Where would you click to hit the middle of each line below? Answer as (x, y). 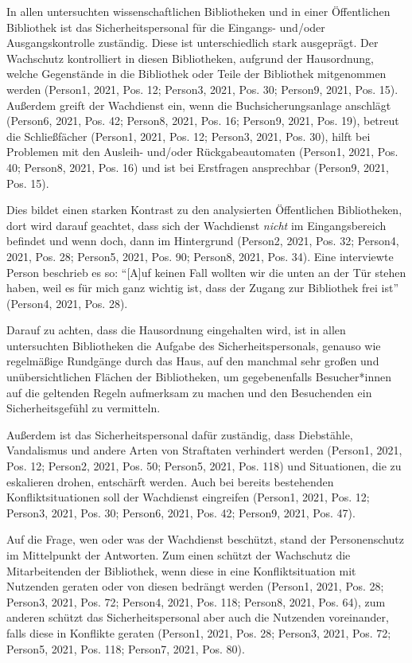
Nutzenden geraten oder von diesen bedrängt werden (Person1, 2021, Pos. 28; (195, 586)
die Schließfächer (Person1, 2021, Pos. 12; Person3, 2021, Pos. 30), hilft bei (189, 136)
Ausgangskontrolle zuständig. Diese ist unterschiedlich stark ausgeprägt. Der (192, 43)
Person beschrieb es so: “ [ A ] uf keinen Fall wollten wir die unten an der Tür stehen (206, 272)
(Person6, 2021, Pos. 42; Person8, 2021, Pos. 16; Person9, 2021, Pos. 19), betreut (203, 121)
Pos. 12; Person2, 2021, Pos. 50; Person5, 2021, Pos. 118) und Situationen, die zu (204, 466)
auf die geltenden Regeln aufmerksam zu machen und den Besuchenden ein (189, 392)
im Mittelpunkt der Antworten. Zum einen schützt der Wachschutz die (179, 555)
